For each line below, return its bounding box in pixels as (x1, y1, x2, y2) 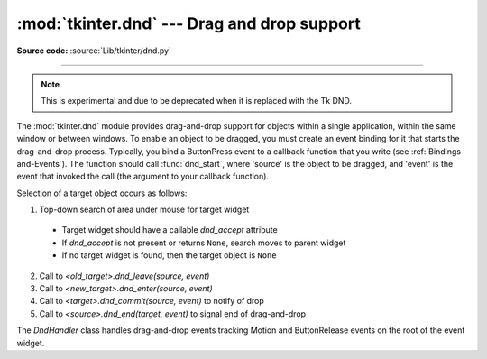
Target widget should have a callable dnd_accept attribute (61, 225, 279, 235)
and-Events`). (16, 158, 68, 169)
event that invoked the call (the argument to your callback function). (16, 171, 270, 182)
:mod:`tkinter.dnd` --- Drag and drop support (16, 14, 361, 33)
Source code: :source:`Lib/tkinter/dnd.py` (16, 45, 171, 56)
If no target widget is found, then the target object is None (61, 250, 277, 261)
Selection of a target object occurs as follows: (16, 188, 188, 198)
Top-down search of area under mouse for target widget (39, 204, 250, 216)
